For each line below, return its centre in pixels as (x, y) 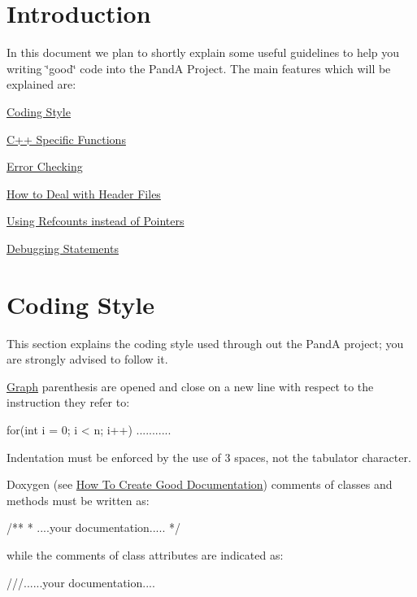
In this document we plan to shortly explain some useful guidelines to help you (203, 52)
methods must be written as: (78, 500)
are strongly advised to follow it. (87, 359)
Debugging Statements (63, 248)
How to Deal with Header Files (84, 193)
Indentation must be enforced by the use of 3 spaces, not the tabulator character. (209, 457)
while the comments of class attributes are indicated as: (145, 554)
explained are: (41, 84)
